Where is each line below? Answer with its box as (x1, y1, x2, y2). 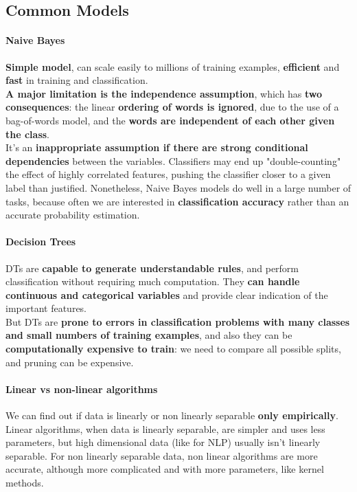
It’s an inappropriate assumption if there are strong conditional (5, 140, 308, 155)
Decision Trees (5, 234, 76, 249)
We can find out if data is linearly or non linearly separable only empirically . (5, 408, 338, 423)
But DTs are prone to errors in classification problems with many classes (5, 314, 350, 328)
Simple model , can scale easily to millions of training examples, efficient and (5, 59, 340, 74)
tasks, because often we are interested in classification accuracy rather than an (5, 194, 349, 208)
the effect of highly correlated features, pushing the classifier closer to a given (5, 167, 331, 181)
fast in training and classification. (5, 73, 148, 87)
